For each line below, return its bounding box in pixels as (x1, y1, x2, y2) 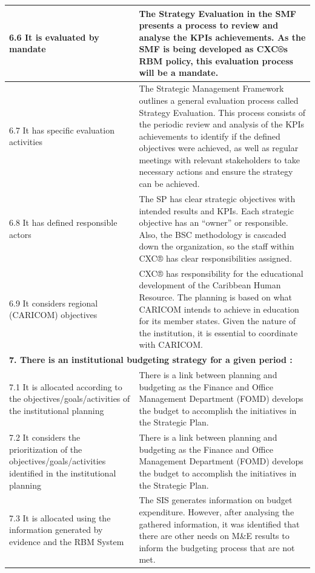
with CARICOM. (139, 338, 203, 351)
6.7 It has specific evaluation (9, 123, 114, 136)
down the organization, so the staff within (139, 240, 294, 253)
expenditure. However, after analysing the (139, 506, 294, 518)
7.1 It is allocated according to (9, 380, 122, 393)
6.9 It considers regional (9, 296, 98, 309)
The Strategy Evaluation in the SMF (139, 7, 296, 19)
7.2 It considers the (9, 431, 81, 444)
